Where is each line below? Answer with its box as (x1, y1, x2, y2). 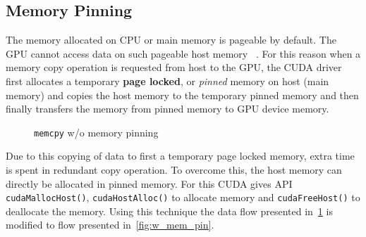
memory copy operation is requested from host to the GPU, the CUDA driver (6, 60, 342, 75)
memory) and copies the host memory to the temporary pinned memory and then (6, 87, 359, 102)
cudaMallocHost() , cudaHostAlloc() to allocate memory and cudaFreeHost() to (6, 190, 360, 205)
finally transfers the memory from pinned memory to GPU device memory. (6, 101, 329, 116)
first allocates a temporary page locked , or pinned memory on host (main (6, 73, 329, 88)
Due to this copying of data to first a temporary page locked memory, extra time (6, 148, 355, 163)
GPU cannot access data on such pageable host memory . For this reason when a (6, 46, 361, 60)
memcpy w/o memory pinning (34, 124, 159, 139)
